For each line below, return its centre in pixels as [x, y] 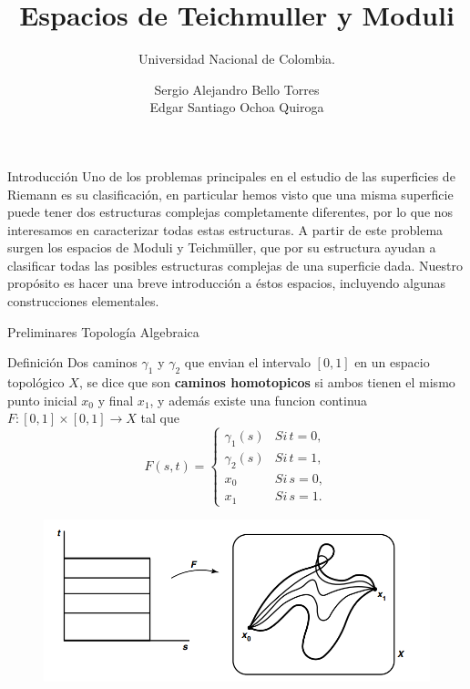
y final [116, 400]
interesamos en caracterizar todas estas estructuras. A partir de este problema [225, 229]
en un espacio [392, 362]
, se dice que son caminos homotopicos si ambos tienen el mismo [267, 382]
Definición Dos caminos [72, 362]
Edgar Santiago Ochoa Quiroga [237, 107]
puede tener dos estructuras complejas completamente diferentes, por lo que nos [230, 212]
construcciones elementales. [83, 301]
